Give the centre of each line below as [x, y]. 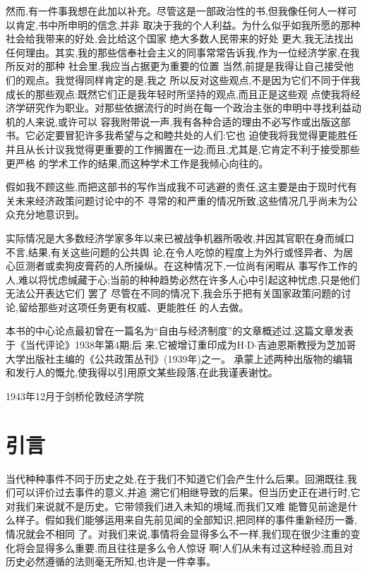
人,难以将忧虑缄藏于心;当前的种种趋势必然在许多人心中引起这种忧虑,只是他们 [183, 279]
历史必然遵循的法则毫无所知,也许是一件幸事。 [111, 561]
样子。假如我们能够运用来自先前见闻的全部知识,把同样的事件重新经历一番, [186, 520]
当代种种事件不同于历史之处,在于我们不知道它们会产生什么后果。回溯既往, [176, 478]
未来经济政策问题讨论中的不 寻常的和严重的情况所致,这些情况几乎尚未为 [181, 200]
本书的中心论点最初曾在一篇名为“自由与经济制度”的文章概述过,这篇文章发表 [180, 331]
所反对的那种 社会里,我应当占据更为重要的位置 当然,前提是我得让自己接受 [175, 66]
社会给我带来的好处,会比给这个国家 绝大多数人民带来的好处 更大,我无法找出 [180, 38]
